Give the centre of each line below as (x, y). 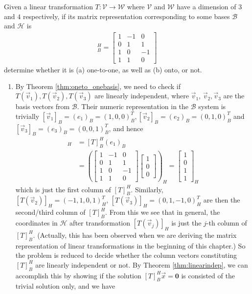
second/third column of (50, 212)
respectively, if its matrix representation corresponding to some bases (126, 16)
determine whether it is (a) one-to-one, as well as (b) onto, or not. (103, 69)
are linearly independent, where (142, 96)
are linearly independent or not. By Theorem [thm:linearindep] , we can (142, 264)
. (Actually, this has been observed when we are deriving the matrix (135, 235)
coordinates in (36, 223)
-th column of (227, 223)
